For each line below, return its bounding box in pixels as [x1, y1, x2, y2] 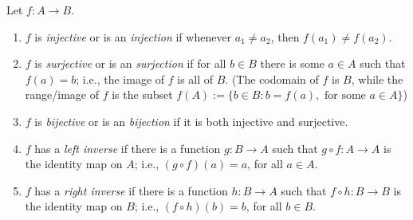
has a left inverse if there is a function [34, 139, 221, 156]
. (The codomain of [225, 70, 319, 87]
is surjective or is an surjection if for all [34, 55, 226, 72]
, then [270, 28, 300, 45]
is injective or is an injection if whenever [34, 28, 232, 45]
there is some [260, 55, 324, 72]
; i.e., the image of [76, 70, 165, 87]
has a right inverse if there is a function [34, 182, 228, 198]
